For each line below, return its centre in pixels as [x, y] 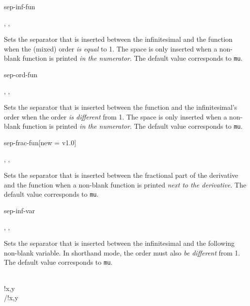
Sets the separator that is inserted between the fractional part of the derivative [121, 175]
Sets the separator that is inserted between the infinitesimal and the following [119, 243]
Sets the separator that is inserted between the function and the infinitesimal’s [121, 107]
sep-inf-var [19, 211]
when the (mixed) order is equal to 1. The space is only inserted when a [111, 48]
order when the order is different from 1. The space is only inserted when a [116, 116]
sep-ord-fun [21, 75]
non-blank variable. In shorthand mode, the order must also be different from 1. [122, 252]
